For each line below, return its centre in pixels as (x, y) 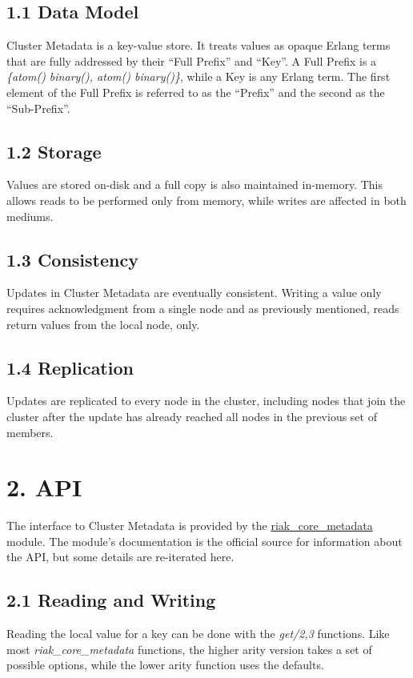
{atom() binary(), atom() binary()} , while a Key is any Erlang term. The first (198, 76)
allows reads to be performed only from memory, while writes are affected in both (206, 200)
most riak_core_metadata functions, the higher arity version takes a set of (189, 649)
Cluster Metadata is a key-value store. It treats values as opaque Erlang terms (198, 45)
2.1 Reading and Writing (111, 600)
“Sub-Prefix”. (38, 108)
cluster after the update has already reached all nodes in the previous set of (192, 416)
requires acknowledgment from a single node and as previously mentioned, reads (203, 308)
